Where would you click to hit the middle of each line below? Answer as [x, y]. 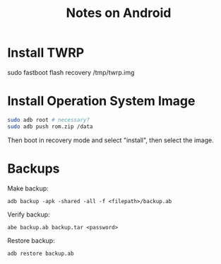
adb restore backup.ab [41, 253]
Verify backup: [29, 214]
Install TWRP [46, 53]
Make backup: [28, 188]
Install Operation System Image [101, 101]
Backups [34, 168]
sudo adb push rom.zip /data [50, 126]
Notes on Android [119, 13]
